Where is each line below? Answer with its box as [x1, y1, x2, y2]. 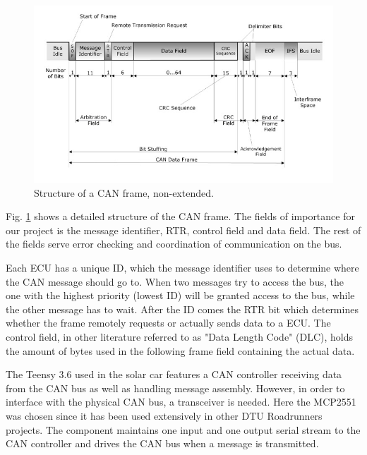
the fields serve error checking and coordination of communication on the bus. [6, 236, 342, 251]
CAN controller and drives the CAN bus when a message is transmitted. [6, 436, 319, 451]
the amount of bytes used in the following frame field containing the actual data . [6, 343, 355, 358]
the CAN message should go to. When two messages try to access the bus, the [6, 274, 344, 289]
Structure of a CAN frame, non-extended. [34, 185, 214, 200]
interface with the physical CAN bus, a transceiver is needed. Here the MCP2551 [6, 394, 356, 409]
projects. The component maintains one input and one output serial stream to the [6, 422, 361, 437]
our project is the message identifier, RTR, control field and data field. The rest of [6, 222, 361, 237]
